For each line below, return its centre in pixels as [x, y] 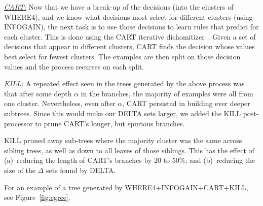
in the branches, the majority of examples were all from [167, 93]
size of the [20, 170]
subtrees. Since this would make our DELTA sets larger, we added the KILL [122, 113]
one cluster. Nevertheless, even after [60, 103]
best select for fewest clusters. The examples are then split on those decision [122, 56]
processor [18, 123]
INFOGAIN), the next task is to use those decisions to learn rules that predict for [131, 27]
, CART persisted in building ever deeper [186, 103]
